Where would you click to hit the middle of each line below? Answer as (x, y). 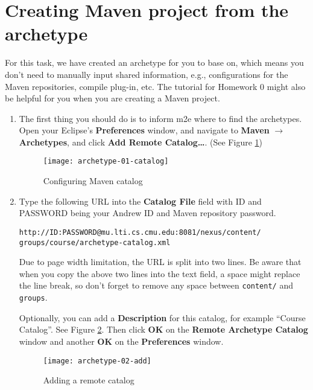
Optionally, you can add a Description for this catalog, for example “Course (162, 317)
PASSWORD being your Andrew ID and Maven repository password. (147, 213)
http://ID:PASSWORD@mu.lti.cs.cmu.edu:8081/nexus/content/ (140, 232)
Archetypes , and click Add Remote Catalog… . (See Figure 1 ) (141, 142)
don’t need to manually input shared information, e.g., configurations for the (147, 74)
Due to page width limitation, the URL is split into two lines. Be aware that (160, 262)
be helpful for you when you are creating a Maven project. (112, 98)
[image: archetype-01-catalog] (106, 161)
